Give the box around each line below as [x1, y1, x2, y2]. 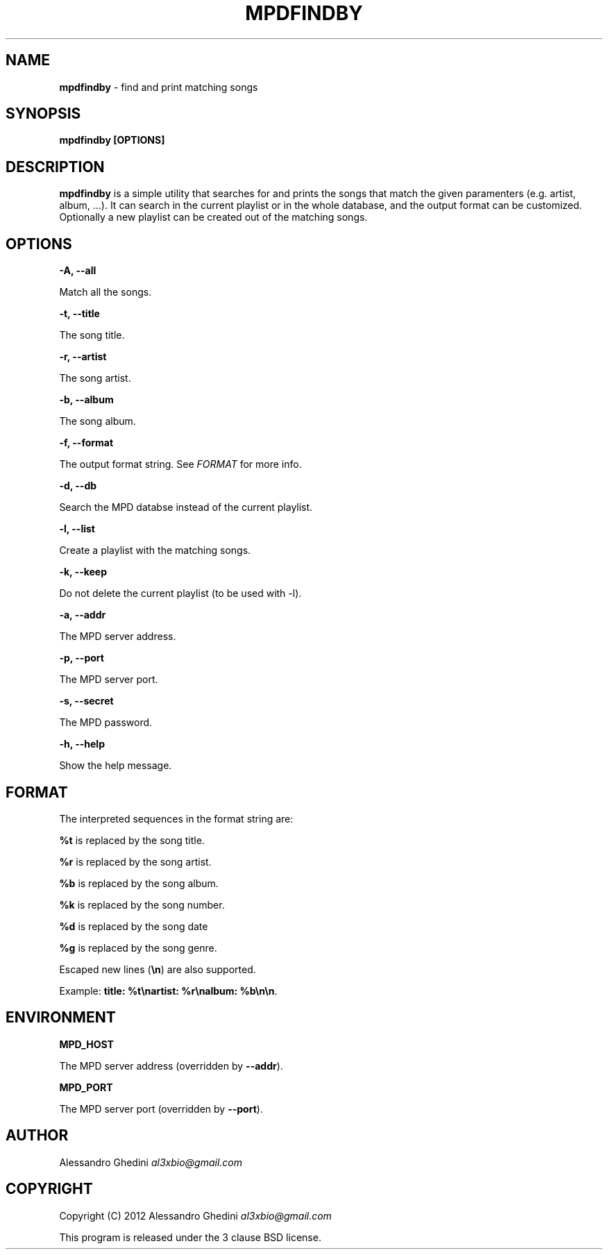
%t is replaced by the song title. [59, 834, 205, 846]
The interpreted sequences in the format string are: [59, 812, 294, 825]
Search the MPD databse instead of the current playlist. [59, 501, 313, 514]
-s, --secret [59, 695, 114, 707]
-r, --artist [59, 351, 107, 363]
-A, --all [59, 264, 96, 277]
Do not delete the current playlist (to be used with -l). [59, 587, 302, 600]
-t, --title [59, 308, 100, 320]
